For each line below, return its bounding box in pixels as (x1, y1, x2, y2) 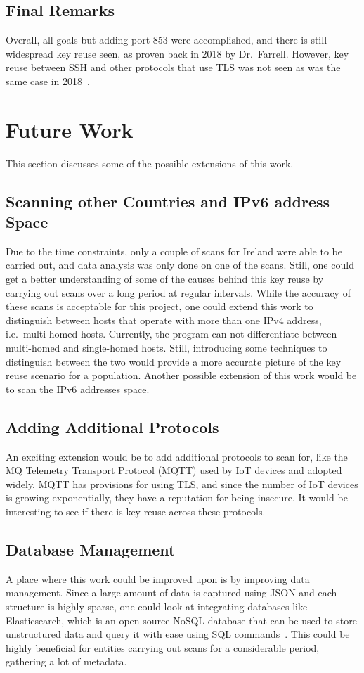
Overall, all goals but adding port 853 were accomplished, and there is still (6, 32, 327, 47)
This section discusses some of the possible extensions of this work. (6, 155, 294, 170)
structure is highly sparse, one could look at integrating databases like (6, 598, 308, 613)
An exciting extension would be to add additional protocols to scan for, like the (6, 449, 348, 463)
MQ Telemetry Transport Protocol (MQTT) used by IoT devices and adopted (6, 463, 342, 477)
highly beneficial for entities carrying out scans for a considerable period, (6, 640, 320, 655)
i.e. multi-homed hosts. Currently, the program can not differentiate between (6, 326, 337, 341)
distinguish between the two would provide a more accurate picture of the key (6, 354, 342, 368)
